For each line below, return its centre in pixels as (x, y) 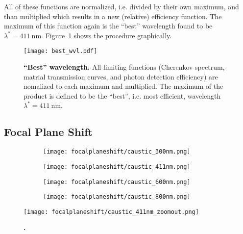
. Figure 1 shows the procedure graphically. (107, 35)
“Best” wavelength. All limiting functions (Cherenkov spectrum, (124, 67)
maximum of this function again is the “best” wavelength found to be (108, 26)
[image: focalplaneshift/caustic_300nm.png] (117, 152)
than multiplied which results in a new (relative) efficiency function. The (113, 16)
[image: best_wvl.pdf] (61, 51)
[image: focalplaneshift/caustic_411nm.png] (117, 167)
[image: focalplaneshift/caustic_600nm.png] (117, 182)
